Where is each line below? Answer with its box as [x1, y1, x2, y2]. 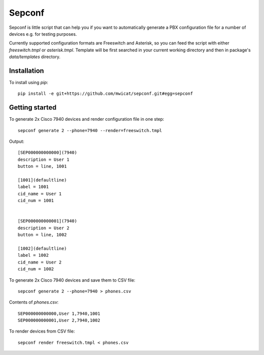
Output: [9, 138, 24, 144]
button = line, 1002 [18, 232, 67, 238]
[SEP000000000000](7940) [18, 150, 77, 155]
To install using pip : [9, 80, 48, 86]
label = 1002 [18, 252, 49, 258]
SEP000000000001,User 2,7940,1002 [18, 318, 100, 323]
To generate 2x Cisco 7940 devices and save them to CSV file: [9, 277, 135, 283]
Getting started [9, 103, 57, 112]
